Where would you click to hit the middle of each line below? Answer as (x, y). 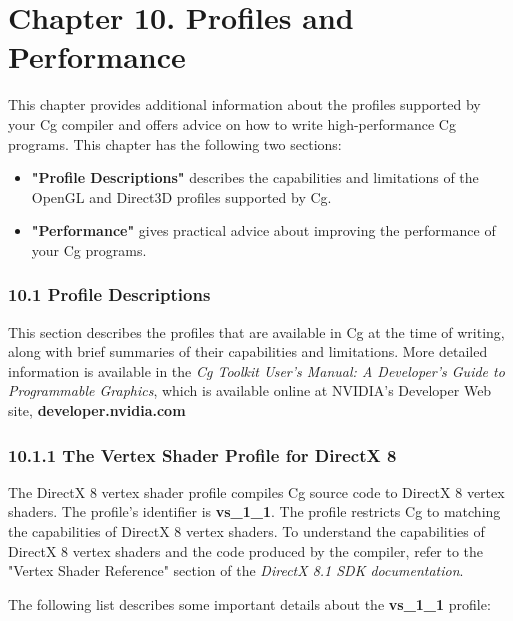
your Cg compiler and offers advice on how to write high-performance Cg (232, 123)
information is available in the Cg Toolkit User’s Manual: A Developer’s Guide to (256, 370)
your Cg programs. (89, 249)
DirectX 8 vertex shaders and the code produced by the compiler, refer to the (246, 550)
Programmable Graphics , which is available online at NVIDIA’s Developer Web (250, 390)
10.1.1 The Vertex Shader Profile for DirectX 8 (202, 454)
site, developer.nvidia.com (97, 410)
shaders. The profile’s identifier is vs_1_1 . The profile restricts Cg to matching (254, 511)
